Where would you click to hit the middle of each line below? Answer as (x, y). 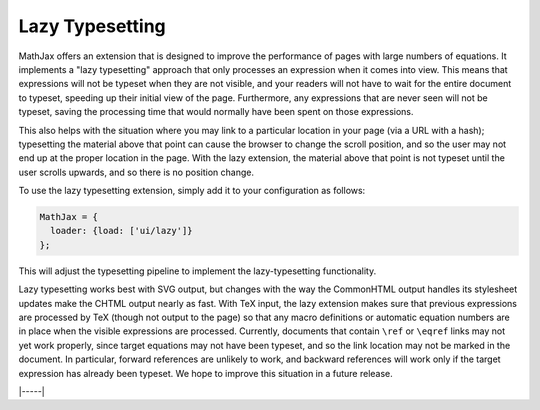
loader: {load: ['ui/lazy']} (122, 231)
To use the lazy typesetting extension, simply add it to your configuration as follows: (192, 191)
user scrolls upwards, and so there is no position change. (136, 172)
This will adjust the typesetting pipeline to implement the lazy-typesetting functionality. (197, 271)
